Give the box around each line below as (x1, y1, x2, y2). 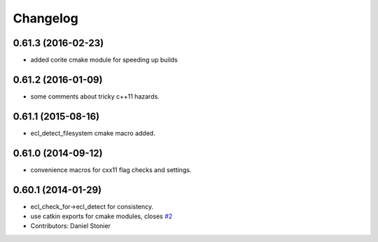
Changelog (13, 10, 78, 26)
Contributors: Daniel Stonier (30, 222, 111, 230)
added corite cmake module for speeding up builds (30, 56, 178, 64)
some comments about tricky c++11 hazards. (30, 92, 160, 101)
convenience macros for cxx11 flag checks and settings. (30, 165, 192, 174)
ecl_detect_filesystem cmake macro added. (30, 129, 155, 137)
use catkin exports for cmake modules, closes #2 (30, 212, 173, 220)
